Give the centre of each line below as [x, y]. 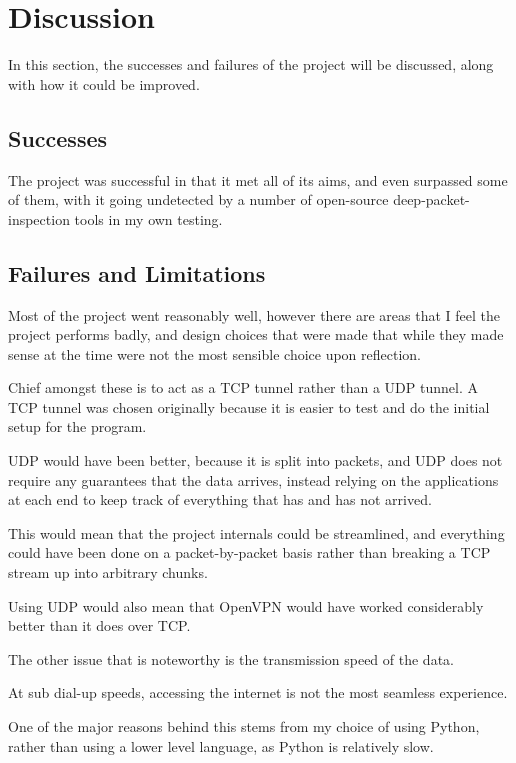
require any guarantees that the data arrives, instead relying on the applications [253, 479]
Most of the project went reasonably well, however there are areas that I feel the [254, 314]
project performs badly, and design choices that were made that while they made [256, 334]
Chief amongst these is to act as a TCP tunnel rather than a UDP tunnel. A [243, 387]
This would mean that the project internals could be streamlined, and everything [256, 532]
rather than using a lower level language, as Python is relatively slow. [221, 745]
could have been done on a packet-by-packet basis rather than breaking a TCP [249, 552]
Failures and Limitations [137, 272]
